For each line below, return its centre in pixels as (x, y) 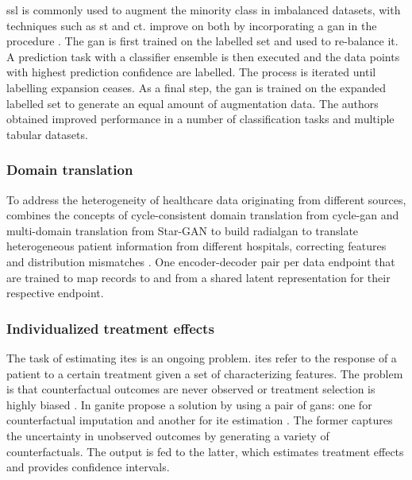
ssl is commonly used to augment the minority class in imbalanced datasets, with (204, 10)
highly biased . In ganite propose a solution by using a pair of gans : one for (189, 404)
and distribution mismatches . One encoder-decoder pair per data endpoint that (201, 261)
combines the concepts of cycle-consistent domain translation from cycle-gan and (203, 215)
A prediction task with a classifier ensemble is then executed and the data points (203, 56)
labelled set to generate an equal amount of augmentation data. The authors (193, 103)
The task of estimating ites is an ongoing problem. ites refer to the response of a (202, 357)
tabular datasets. (47, 134)
